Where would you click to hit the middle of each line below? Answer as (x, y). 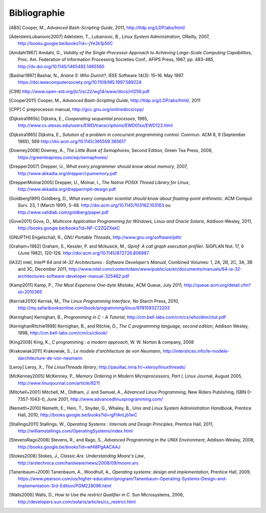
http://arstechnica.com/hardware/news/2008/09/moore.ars (78, 463)
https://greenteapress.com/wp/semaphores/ (63, 157)
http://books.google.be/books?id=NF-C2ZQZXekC (69, 228)
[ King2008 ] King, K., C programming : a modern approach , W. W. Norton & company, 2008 (101, 342)
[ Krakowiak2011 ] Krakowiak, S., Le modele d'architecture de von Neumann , (85, 351)
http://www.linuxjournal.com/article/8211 (59, 383)
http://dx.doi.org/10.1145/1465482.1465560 (61, 66)
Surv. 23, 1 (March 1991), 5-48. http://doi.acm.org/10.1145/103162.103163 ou (94, 205)
